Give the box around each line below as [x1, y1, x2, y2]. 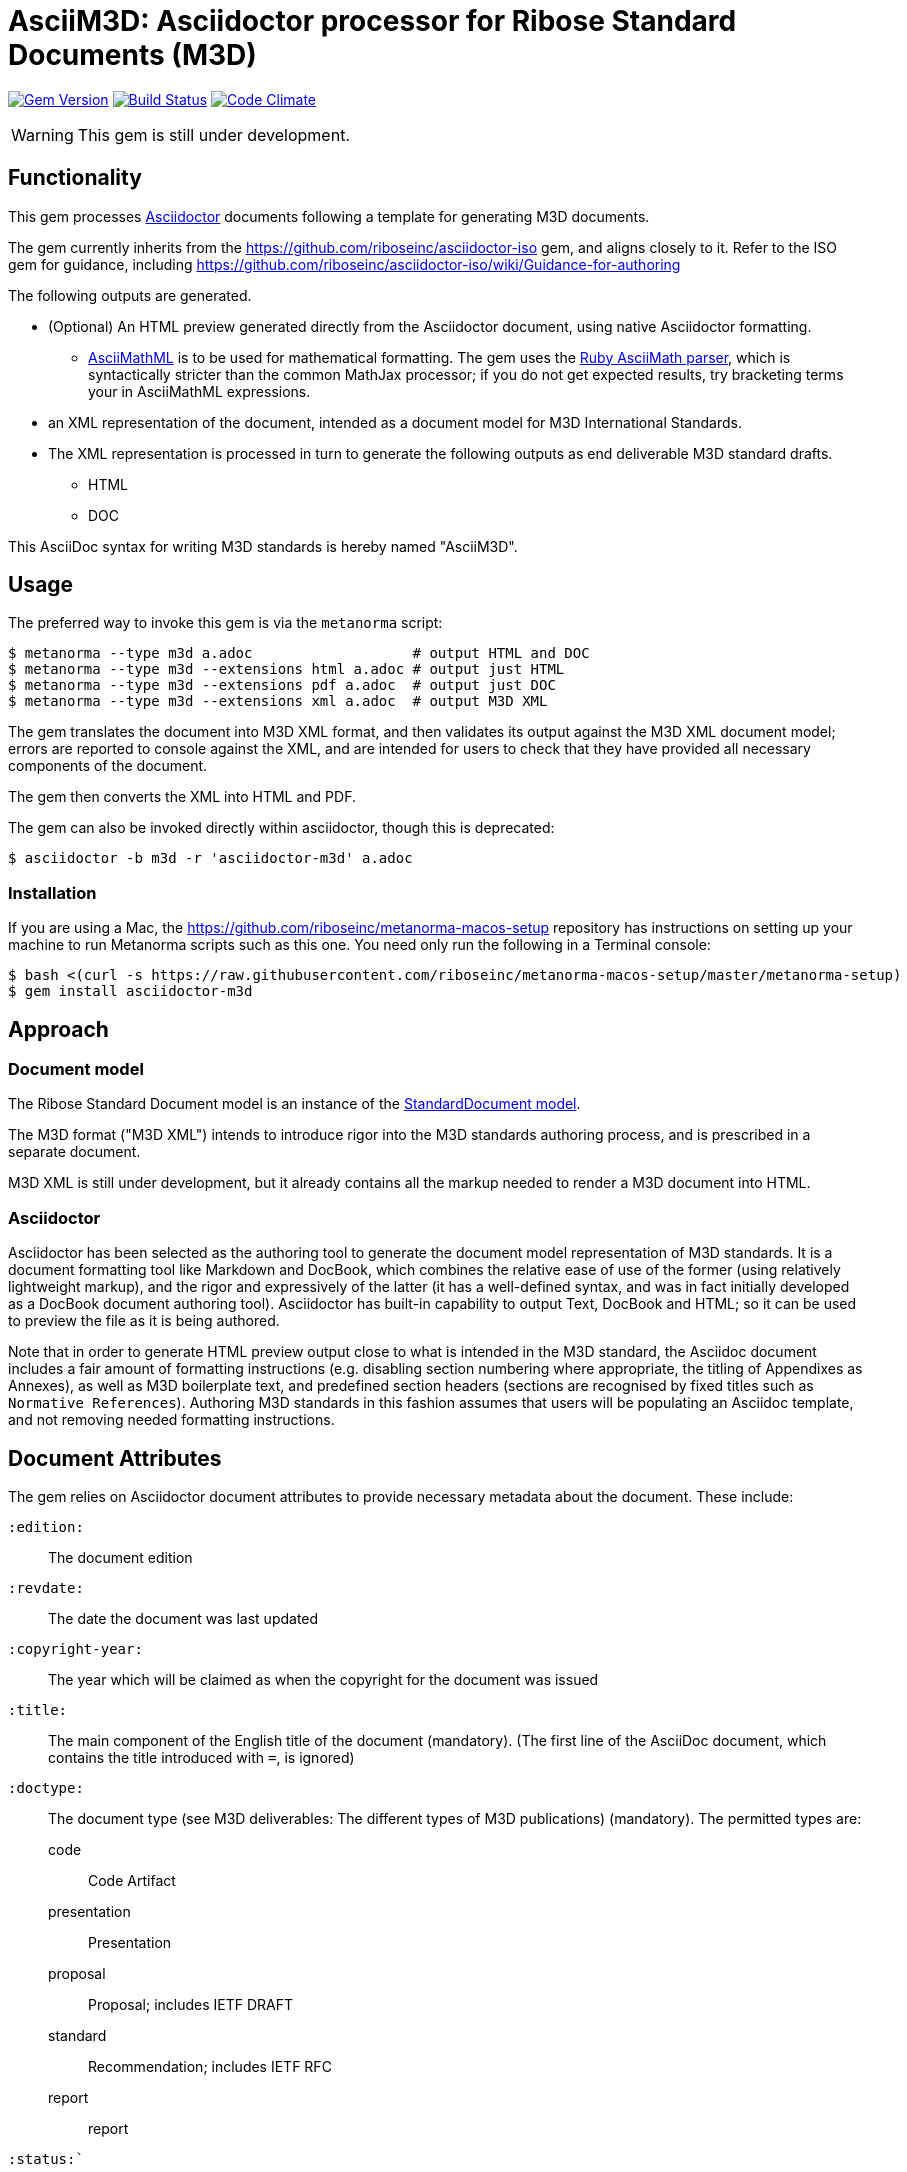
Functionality [8, 165, 142, 191]
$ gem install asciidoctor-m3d [8, 983, 253, 1000]
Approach [8, 1016, 109, 1042]
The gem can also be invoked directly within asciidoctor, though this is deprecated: [8, 819, 555, 837]
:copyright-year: [8, 1641, 143, 1657]
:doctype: [8, 1780, 84, 1796]
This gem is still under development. [77, 124, 350, 145]
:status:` [8, 2151, 84, 2167]
